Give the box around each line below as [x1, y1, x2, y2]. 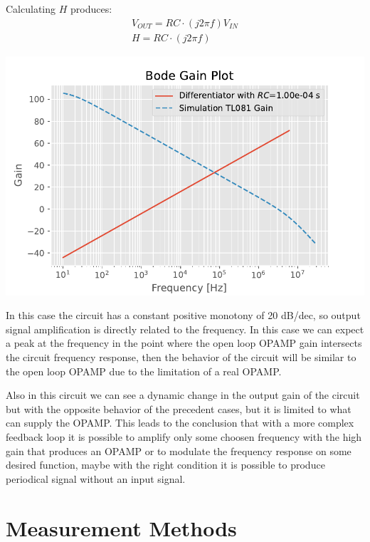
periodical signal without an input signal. [6, 471, 186, 486]
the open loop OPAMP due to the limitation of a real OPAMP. [6, 363, 282, 378]
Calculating [6, 1, 56, 16]
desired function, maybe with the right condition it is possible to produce [6, 457, 325, 472]
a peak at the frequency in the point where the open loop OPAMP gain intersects [6, 335, 362, 350]
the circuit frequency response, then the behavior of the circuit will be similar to [6, 350, 356, 365]
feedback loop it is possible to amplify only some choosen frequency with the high [6, 429, 362, 444]
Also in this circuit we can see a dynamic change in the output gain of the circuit [6, 387, 360, 402]
